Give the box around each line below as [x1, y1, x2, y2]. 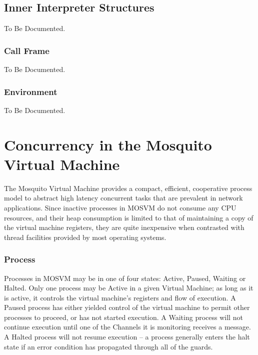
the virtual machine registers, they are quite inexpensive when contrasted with [4, 222, 244, 232]
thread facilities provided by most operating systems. [4, 231, 166, 242]
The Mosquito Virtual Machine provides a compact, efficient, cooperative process [4, 182, 252, 193]
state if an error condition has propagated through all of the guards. [4, 341, 213, 351]
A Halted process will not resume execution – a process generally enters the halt [4, 331, 250, 342]
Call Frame [4, 44, 49, 56]
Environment [4, 85, 57, 97]
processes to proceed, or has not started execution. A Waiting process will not [4, 311, 243, 322]
